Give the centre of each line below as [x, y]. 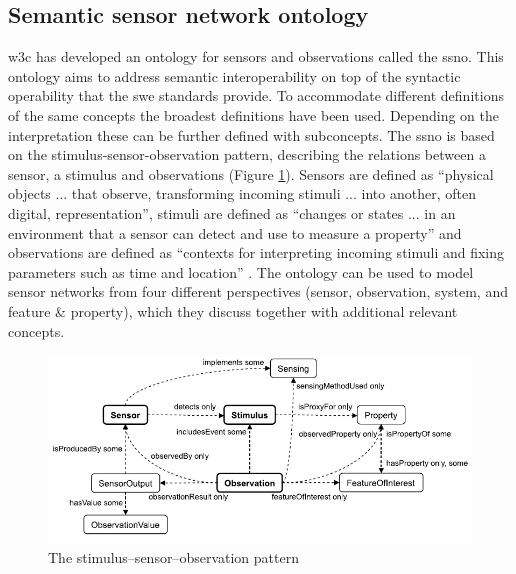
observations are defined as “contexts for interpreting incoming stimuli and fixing [256, 252]
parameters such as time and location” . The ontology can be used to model [241, 271]
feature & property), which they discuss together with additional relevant [233, 310]
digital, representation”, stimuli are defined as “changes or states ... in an [232, 212]
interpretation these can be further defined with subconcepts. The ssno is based [251, 134]
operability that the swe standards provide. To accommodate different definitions [256, 95]
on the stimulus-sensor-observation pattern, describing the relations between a [247, 154]
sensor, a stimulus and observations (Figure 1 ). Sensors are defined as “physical [251, 173]
